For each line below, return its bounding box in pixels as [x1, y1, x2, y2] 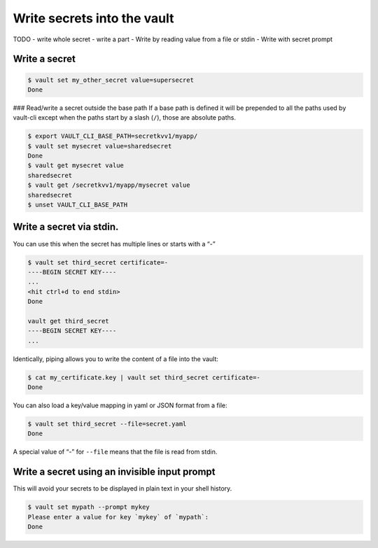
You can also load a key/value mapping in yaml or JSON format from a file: [13, 401, 227, 409]
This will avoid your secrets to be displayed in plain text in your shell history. [13, 484, 232, 493]
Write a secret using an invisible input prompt [13, 466, 216, 478]
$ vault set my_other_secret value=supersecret [27, 76, 194, 84]
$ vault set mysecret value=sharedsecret [27, 142, 172, 150]
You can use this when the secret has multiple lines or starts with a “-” [13, 239, 216, 248]
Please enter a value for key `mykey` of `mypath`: [27, 513, 209, 521]
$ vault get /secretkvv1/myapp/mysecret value [27, 181, 190, 189]
